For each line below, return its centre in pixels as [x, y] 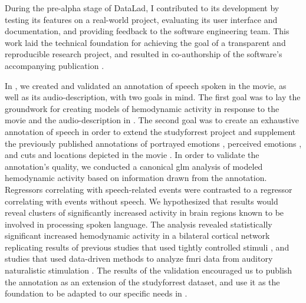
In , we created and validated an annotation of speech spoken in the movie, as [146, 85]
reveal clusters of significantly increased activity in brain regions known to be [144, 213]
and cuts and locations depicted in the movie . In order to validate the [132, 155]
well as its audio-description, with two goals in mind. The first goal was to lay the [153, 97]
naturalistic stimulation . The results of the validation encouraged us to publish [149, 270]
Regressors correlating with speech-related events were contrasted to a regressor [149, 189]
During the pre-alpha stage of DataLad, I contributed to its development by [142, 8]
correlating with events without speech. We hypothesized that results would [142, 201]
